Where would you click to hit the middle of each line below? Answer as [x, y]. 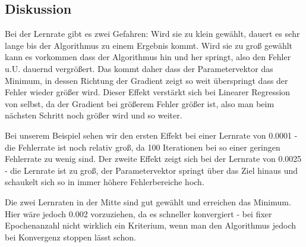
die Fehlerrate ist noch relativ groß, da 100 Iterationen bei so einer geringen [143, 147]
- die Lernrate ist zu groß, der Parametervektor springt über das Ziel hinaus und [152, 170]
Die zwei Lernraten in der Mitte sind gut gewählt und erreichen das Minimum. [148, 201]
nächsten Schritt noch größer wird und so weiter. [94, 115]
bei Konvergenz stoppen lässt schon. [70, 237]
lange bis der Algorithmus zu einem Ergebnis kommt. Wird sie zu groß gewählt [149, 45]
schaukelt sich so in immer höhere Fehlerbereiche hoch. [105, 182]
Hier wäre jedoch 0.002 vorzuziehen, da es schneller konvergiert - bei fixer [138, 213]
